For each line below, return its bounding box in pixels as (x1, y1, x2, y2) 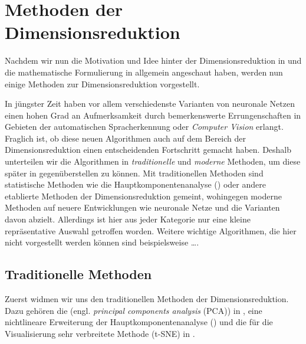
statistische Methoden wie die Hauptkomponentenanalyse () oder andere (5, 178, 266, 191)
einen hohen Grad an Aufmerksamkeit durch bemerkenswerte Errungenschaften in (5, 109, 301, 121)
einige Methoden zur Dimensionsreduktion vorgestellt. (5, 77, 200, 90)
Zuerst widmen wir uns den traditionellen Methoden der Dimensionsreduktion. (5, 293, 289, 305)
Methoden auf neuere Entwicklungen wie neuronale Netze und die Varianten (5, 201, 280, 214)
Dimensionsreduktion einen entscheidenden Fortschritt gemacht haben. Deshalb (5, 143, 292, 156)
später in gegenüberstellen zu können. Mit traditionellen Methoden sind (5, 166, 264, 179)
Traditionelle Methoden (5, 265, 152, 283)
